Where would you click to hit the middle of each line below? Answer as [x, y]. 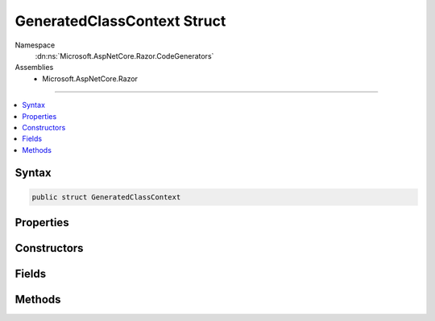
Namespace [35, 45]
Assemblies [34, 68]
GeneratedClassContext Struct [120, 21]
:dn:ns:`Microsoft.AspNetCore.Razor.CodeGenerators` [124, 56]
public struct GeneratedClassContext [106, 197]
